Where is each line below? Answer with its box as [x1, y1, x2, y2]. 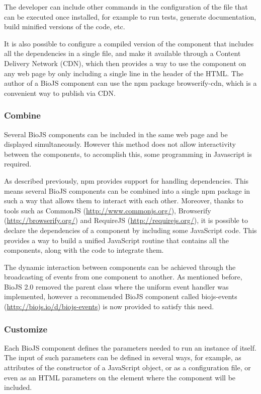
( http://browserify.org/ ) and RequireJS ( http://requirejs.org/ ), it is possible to [4, 215, 248, 226]
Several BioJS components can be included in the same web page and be [4, 129, 228, 139]
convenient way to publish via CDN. [4, 87, 116, 98]
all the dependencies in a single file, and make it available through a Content [4, 48, 241, 59]
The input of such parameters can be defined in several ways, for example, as [4, 352, 241, 363]
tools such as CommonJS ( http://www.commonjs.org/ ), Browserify [4, 205, 211, 215]
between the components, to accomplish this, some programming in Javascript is [4, 148, 252, 159]
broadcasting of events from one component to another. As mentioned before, [4, 271, 242, 282]
